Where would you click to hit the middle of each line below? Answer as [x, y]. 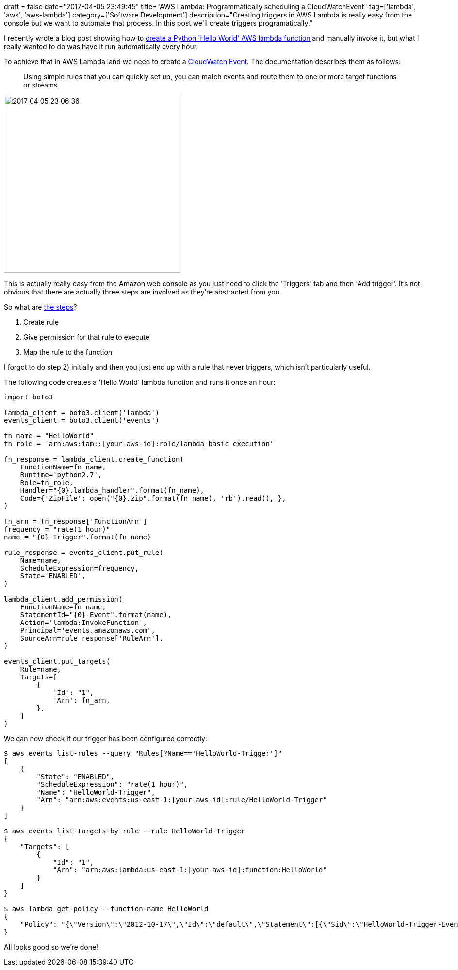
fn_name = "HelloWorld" [49, 436]
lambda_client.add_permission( [63, 599]
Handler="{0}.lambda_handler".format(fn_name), [112, 490]
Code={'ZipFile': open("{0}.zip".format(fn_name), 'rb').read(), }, [153, 498]
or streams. [41, 85]
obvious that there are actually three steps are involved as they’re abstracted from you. [143, 292]
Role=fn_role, [47, 483]
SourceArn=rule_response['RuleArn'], [92, 638]
